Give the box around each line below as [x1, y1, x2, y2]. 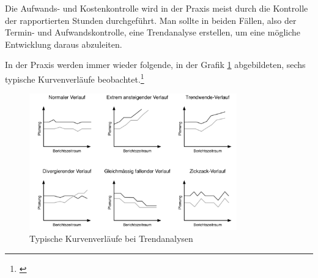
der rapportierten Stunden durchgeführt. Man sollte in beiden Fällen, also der [5, 13, 297, 26]
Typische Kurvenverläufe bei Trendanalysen [29, 232, 193, 245]
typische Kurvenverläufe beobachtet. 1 [5, 70, 144, 85]
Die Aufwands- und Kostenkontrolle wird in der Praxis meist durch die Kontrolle [5, 2, 308, 14]
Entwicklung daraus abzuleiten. [5, 37, 122, 50]
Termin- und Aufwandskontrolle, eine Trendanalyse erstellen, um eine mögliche [5, 26, 300, 39]
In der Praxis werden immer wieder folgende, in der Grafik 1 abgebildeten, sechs [5, 58, 306, 71]
